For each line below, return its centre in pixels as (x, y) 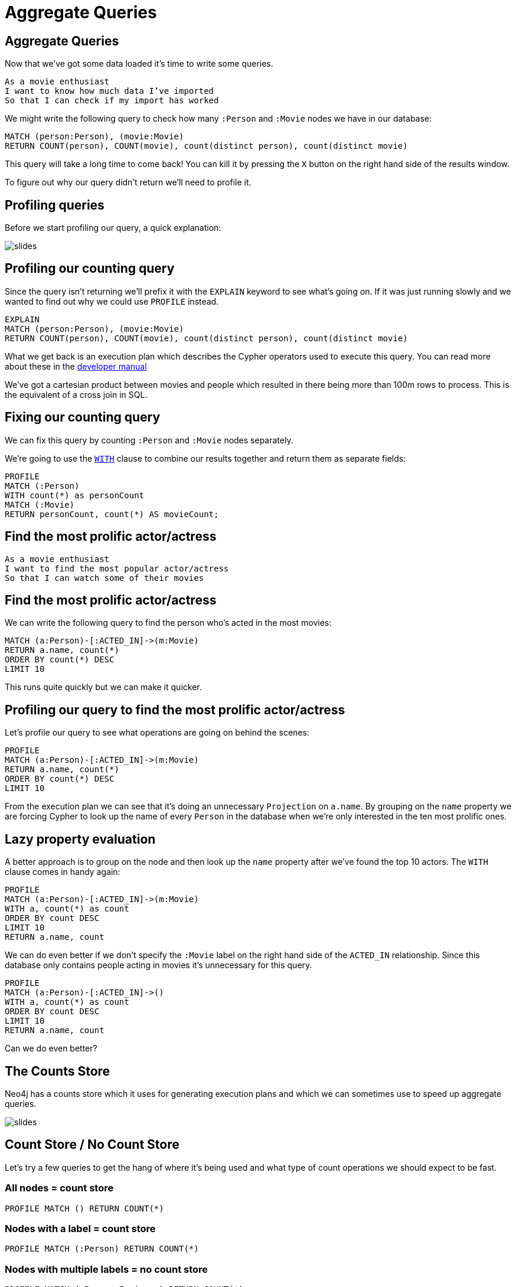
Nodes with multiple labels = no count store (107, 1269)
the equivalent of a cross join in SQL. (76, 394)
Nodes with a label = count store (80, 1228)
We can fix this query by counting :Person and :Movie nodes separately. (149, 440)
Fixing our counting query (83, 417)
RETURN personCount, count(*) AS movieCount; (112, 514)
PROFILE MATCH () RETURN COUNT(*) (84, 1208)
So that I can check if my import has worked (112, 101)
